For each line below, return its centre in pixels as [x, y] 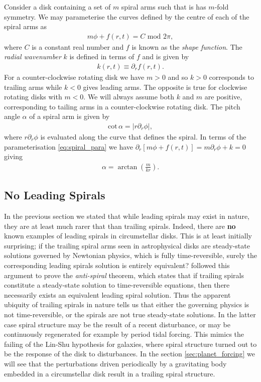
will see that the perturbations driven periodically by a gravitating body [115, 363]
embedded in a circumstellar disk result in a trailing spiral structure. [110, 373]
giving [13, 156]
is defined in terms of [102, 56]
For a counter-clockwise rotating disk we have [74, 77]
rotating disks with [33, 97]
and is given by [166, 56]
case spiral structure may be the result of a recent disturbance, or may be [117, 324]
